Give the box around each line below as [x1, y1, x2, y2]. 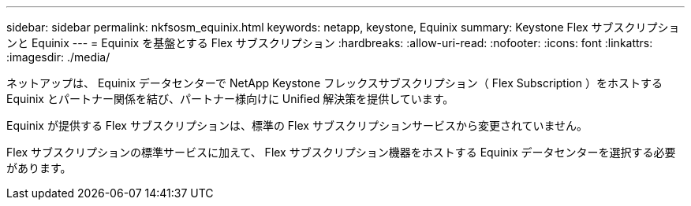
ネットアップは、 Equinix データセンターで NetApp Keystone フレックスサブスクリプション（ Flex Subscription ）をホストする [6, 76, 663, 90]
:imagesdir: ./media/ [6, 50, 110, 64]
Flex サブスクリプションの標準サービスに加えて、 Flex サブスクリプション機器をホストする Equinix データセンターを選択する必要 [6, 145, 676, 159]
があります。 [6, 161, 72, 175]
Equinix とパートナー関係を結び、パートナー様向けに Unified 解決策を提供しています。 [6, 92, 454, 105]
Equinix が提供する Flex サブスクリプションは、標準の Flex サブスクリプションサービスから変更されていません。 [6, 119, 588, 132]
